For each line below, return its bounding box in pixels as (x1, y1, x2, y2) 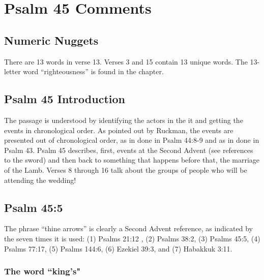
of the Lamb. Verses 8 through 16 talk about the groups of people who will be (4, 164, 247, 175)
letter (4, 66, 21, 77)
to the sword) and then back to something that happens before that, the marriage (4, 154, 260, 165)
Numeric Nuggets (4, 32, 99, 48)
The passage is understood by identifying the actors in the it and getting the (4, 114, 243, 125)
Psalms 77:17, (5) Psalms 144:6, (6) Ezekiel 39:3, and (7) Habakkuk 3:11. (4, 243, 232, 254)
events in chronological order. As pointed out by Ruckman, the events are (4, 125, 233, 135)
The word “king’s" (4, 265, 81, 277)
